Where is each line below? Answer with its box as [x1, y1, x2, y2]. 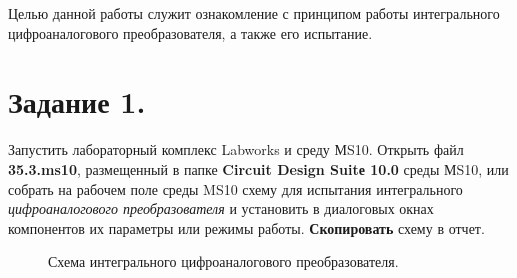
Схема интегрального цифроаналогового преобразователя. [48, 251, 399, 272]
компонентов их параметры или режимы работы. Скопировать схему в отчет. [8, 217, 485, 238]
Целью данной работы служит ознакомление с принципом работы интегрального [8, 3, 500, 23]
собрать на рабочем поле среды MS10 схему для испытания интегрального [8, 178, 463, 199]
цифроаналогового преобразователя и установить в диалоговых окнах [8, 198, 434, 219]
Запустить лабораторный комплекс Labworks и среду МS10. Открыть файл [8, 139, 464, 160]
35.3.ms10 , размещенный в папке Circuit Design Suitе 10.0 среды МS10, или [8, 158, 509, 179]
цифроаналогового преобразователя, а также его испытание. [8, 22, 373, 43]
